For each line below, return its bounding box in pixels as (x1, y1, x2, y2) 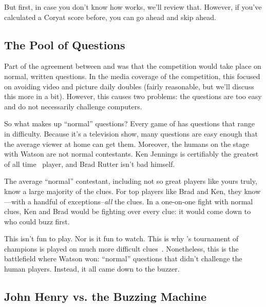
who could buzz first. (4, 216, 70, 226)
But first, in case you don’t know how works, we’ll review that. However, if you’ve (4, 2, 262, 12)
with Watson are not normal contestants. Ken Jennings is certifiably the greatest (4, 148, 259, 159)
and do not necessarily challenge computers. (4, 101, 142, 111)
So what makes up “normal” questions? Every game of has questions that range (4, 118, 255, 129)
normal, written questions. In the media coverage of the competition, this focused (4, 70, 260, 81)
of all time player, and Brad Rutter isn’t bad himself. (4, 158, 175, 169)
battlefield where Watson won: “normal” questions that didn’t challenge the (4, 253, 242, 264)
